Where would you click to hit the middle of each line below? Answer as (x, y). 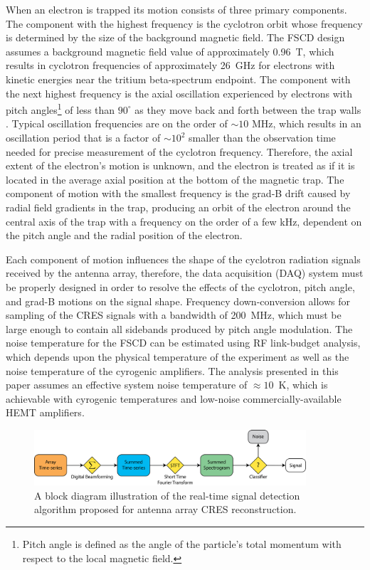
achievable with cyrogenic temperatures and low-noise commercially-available (174, 398)
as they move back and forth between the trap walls (248, 109)
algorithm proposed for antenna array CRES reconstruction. (165, 509)
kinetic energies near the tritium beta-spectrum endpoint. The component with (178, 79)
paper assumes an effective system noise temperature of (127, 385)
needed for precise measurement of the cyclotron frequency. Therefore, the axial (179, 151)
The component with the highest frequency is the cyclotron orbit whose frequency (184, 23)
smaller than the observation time (262, 137)
